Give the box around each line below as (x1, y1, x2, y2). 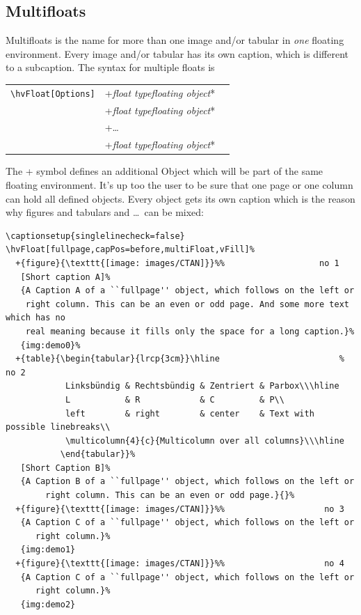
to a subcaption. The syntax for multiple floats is (6, 60, 215, 75)
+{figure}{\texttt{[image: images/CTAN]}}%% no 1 (15, 258, 339, 268)
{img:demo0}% (20, 340, 81, 350)
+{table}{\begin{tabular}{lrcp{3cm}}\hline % (15, 354, 344, 364)
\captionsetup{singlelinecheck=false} (6, 231, 185, 241)
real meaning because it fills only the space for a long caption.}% (25, 326, 355, 336)
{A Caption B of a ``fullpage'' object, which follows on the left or (20, 476, 355, 487)
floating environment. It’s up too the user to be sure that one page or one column (6, 178, 353, 192)
